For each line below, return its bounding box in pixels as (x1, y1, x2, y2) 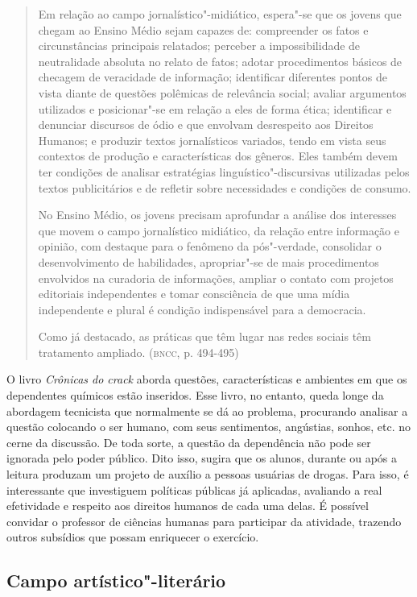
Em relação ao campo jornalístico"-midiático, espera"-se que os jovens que (38, 6, 402, 22)
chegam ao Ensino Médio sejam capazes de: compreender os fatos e (38, 21, 369, 38)
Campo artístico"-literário (6, 568, 226, 593)
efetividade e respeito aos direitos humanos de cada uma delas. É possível (6, 497, 369, 514)
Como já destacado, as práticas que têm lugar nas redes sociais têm (38, 328, 371, 345)
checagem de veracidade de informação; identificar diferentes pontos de (38, 68, 387, 85)
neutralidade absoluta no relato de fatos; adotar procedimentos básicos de (38, 52, 403, 69)
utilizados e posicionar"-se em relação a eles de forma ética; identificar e (38, 100, 392, 117)
